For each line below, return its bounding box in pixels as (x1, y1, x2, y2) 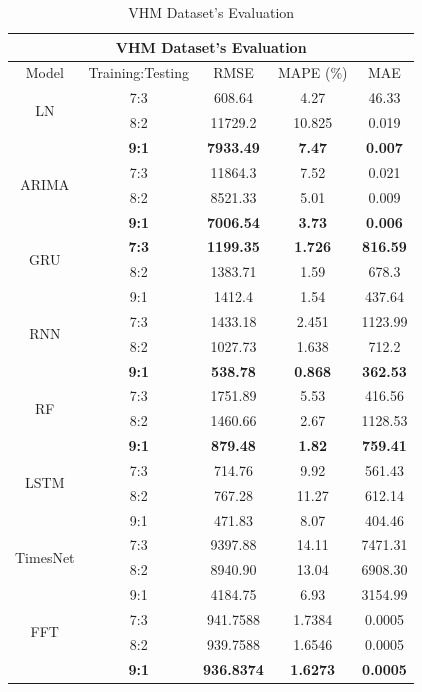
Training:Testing (88, 62, 190, 83)
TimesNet (15, 546, 75, 567)
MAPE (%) (277, 62, 348, 83)
